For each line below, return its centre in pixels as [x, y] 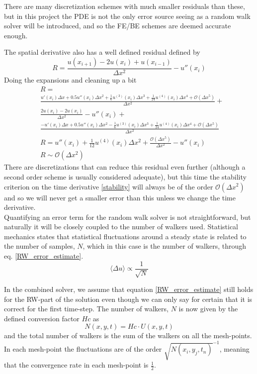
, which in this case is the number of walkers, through [165, 246]
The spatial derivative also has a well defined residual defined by [102, 52]
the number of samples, [40, 246]
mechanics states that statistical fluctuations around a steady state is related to [125, 236]
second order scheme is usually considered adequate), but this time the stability [125, 176]
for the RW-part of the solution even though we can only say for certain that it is [128, 299]
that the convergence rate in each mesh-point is [76, 365]
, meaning [234, 349]
